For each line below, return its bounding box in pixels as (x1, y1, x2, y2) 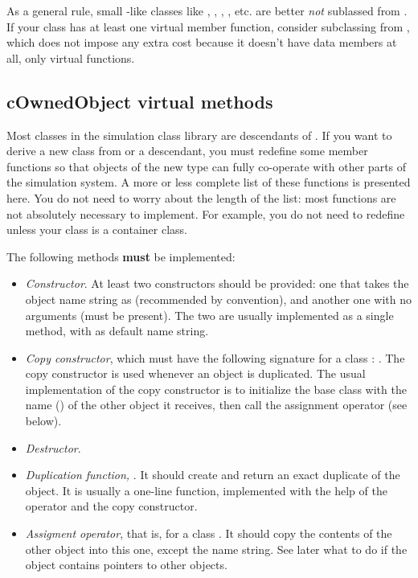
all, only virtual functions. (6, 49, 135, 66)
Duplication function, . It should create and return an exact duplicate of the (25, 466, 400, 483)
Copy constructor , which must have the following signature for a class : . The (25, 349, 405, 366)
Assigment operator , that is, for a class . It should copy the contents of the (25, 525, 392, 542)
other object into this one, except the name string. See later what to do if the (25, 540, 408, 557)
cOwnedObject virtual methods (6, 88, 273, 113)
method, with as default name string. (25, 322, 209, 339)
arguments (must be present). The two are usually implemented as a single (25, 306, 394, 323)
